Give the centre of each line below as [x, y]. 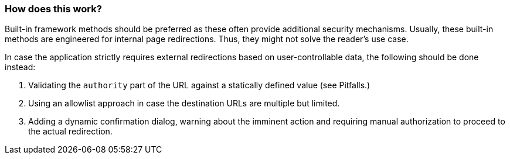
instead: [20, 67]
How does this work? [53, 9]
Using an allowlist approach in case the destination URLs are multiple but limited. [184, 103]
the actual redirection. [70, 132]
